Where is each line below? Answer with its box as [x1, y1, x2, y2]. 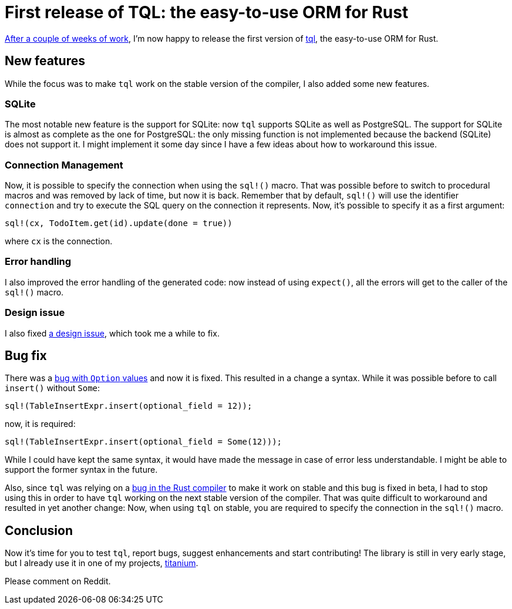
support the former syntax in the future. [5, 465, 158, 475]
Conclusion [5, 523, 73, 538]
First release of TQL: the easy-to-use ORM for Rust [5, 2, 409, 22]
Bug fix [5, 348, 47, 364]
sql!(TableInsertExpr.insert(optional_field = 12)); [5, 401, 252, 411]
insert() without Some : [5, 383, 100, 393]
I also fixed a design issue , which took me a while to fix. [5, 328, 220, 338]
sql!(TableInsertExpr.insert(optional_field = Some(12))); [5, 437, 282, 447]
